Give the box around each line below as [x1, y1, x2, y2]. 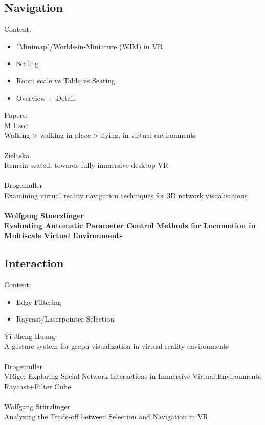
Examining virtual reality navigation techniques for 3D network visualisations [4, 189, 248, 200]
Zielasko [4, 150, 30, 160]
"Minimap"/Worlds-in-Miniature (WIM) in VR [16, 40, 163, 51]
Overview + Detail [16, 92, 75, 103]
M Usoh [4, 119, 29, 130]
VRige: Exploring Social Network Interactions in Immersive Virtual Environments [4, 371, 261, 381]
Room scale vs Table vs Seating [16, 75, 116, 86]
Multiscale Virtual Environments [4, 230, 123, 241]
